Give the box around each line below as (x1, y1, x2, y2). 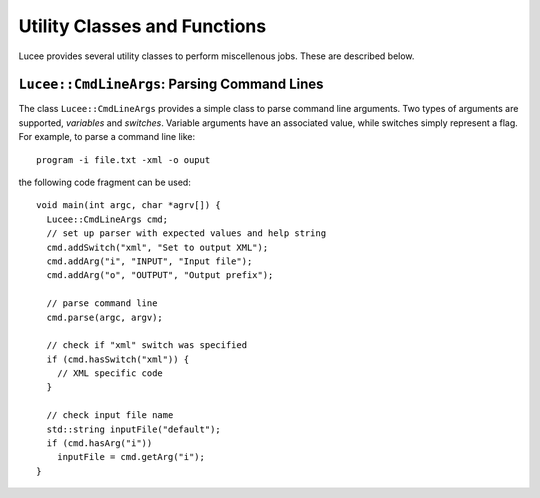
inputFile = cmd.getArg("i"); (56, 451, 205, 463)
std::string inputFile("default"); (46, 423, 222, 435)
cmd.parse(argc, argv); (46, 311, 164, 323)
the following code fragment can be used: (18, 176, 192, 189)
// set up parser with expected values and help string (46, 228, 327, 239)
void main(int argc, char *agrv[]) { (36, 200, 222, 211)
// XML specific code (56, 368, 164, 379)
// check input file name (46, 410, 174, 421)
